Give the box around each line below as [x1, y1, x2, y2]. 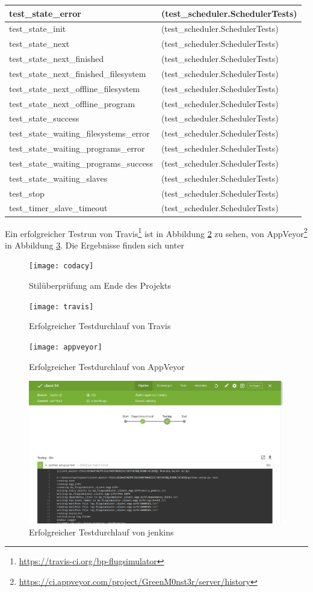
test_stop [9, 187, 45, 199]
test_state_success [9, 112, 79, 125]
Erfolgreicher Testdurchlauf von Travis [29, 319, 171, 332]
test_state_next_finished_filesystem [9, 67, 146, 79]
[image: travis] [29, 302, 94, 311]
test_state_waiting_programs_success [9, 156, 153, 169]
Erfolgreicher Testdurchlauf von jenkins [29, 525, 174, 538]
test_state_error [9, 7, 81, 19]
